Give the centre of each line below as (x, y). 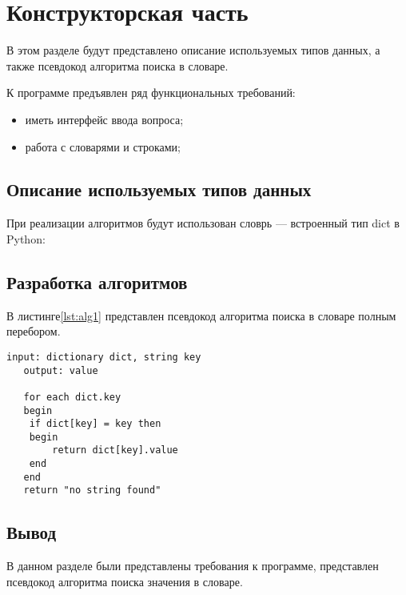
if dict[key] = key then (95, 424)
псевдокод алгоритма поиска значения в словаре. (125, 581)
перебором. (34, 331)
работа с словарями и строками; (103, 146)
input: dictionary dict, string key (104, 357)
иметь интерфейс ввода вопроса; (104, 119)
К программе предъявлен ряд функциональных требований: (151, 92)
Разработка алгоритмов (97, 281)
